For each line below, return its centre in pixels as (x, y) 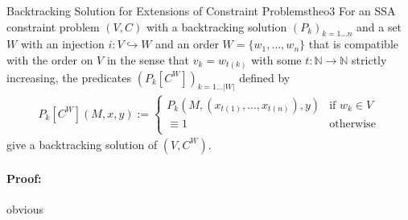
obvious (25, 208)
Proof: (24, 178)
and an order (187, 44)
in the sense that (148, 59)
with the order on (50, 59)
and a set (379, 26)
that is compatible (354, 44)
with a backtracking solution (216, 26)
